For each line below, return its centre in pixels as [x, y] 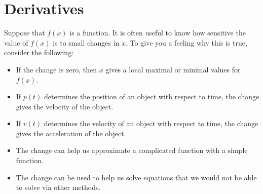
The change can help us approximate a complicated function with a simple [132, 150]
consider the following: [39, 52]
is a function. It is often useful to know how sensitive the [158, 33]
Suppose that [25, 33]
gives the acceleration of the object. [71, 133]
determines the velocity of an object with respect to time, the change [151, 123]
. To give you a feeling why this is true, [186, 42]
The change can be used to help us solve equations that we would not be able [136, 177]
